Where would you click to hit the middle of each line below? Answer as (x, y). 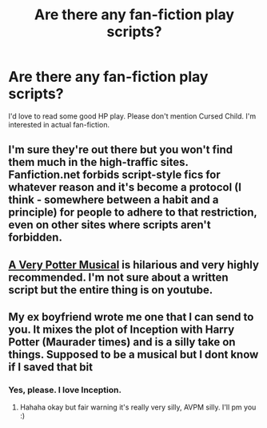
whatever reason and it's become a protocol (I (125, 187)
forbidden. (35, 238)
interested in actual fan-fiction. (59, 124)
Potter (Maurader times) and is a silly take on (122, 342)
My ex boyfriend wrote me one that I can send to (131, 317)
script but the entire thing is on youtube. (111, 290)
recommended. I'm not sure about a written (119, 277)
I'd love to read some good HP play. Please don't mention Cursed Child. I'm (132, 116)
